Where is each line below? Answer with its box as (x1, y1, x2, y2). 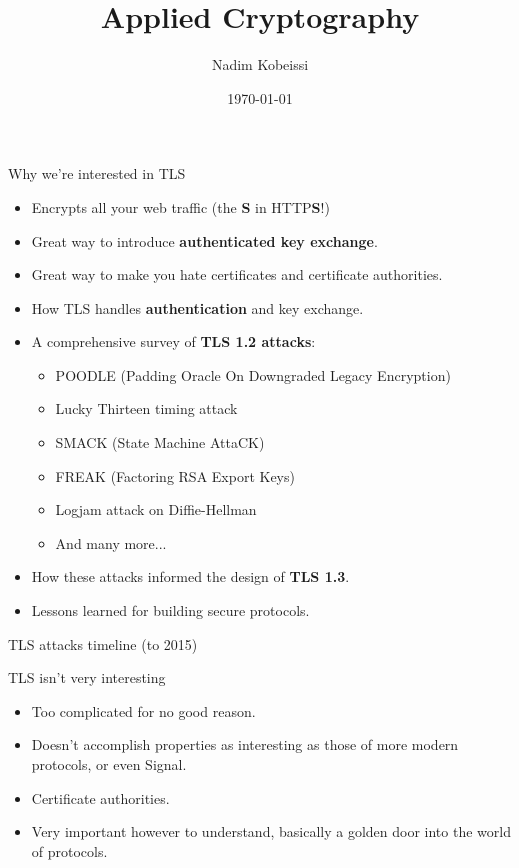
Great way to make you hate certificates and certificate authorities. (31, 264, 443, 285)
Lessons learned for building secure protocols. (31, 600, 310, 621)
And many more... (55, 532, 167, 553)
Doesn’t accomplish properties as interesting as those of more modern (31, 734, 459, 755)
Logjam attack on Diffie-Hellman (55, 499, 257, 520)
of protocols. (31, 840, 108, 861)
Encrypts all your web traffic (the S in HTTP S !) (31, 196, 330, 217)
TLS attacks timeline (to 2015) (8, 633, 198, 654)
